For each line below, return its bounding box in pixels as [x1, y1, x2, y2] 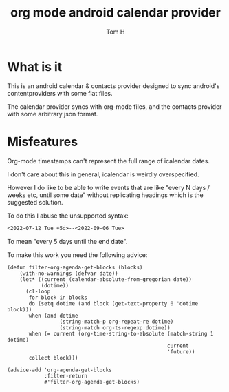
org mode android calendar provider [10, 5, 221, 21]
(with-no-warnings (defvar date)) [19, 270, 118, 277]
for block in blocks [28, 294, 88, 301]
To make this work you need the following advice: [7, 250, 148, 259]
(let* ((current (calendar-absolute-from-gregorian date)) [19, 276, 193, 283]
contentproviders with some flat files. [7, 89, 113, 97]
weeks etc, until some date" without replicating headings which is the [7, 191, 204, 199]
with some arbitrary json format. [7, 110, 98, 118]
